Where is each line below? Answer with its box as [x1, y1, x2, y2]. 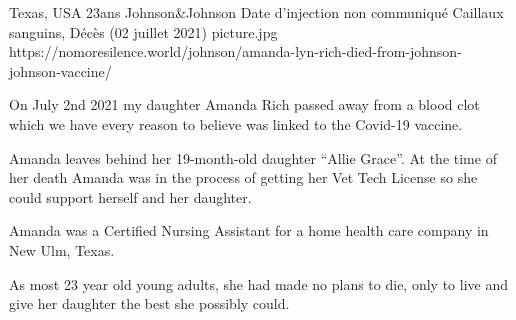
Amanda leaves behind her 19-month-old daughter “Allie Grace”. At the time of [9, 147, 497, 168]
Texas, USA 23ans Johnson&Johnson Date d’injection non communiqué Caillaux [9, 2, 504, 22]
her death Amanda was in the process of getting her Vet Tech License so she [9, 167, 478, 188]
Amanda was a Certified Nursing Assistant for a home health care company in [9, 220, 489, 241]
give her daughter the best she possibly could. [9, 293, 290, 314]
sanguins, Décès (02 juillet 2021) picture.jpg [9, 21, 278, 42]
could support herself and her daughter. [9, 186, 252, 207]
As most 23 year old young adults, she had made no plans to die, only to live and [9, 273, 508, 294]
